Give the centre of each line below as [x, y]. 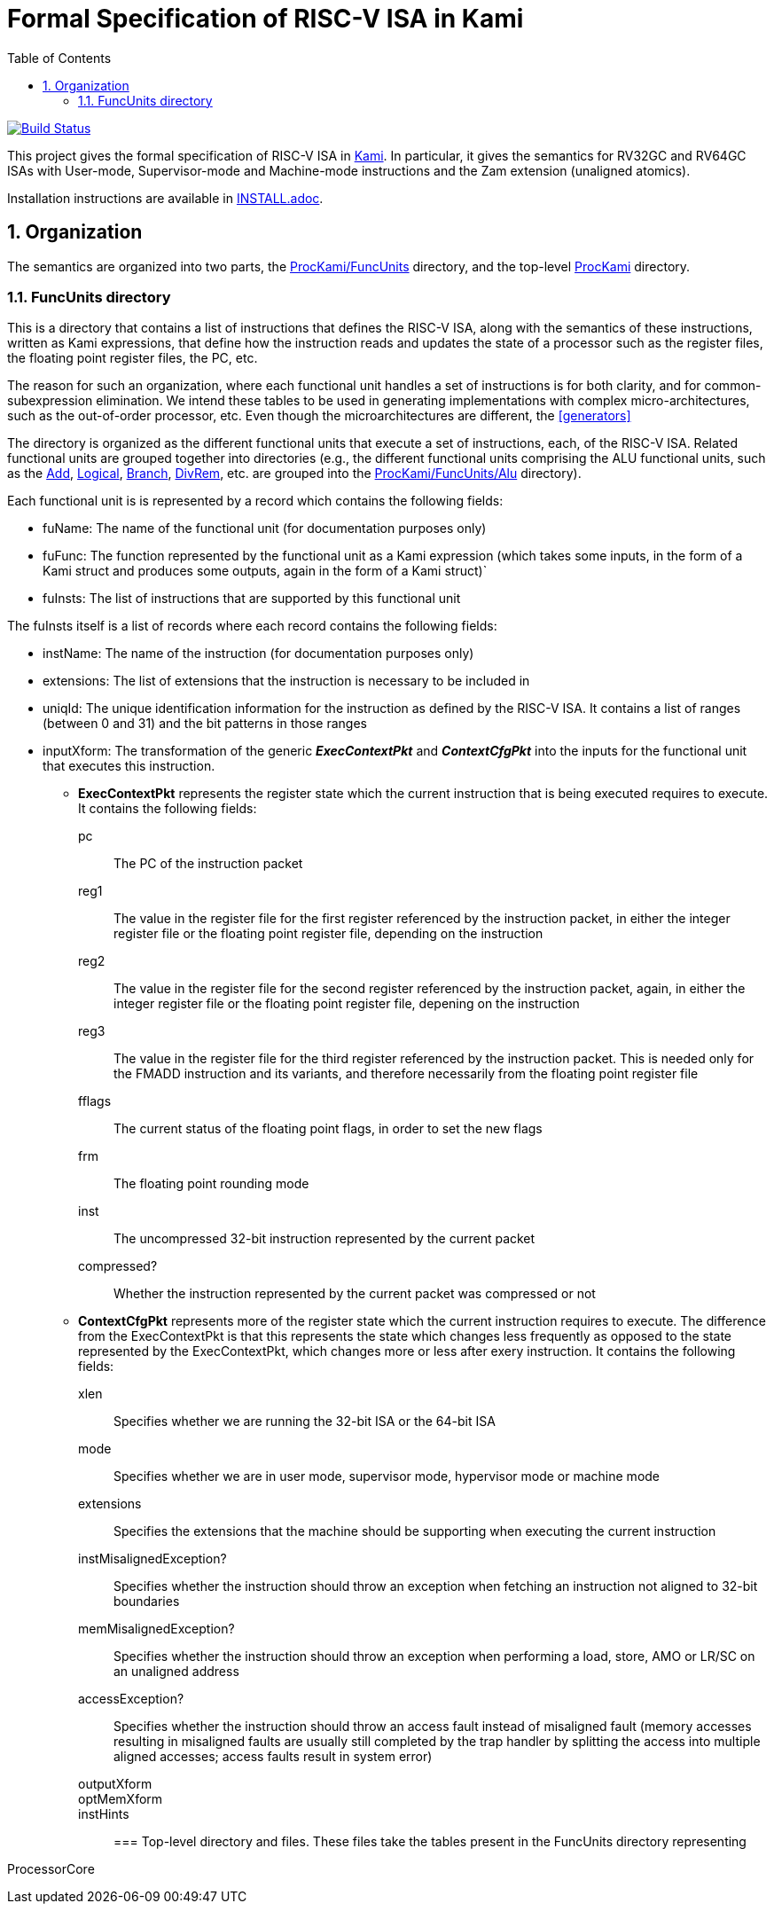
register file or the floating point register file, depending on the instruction [328, 934]
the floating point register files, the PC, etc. [133, 358]
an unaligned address [176, 1672]
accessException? [131, 1699]
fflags [95, 1101]
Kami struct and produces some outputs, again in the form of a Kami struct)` [265, 571]
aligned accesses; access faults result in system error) [273, 1757]
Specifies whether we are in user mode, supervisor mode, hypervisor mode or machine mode [387, 1476]
